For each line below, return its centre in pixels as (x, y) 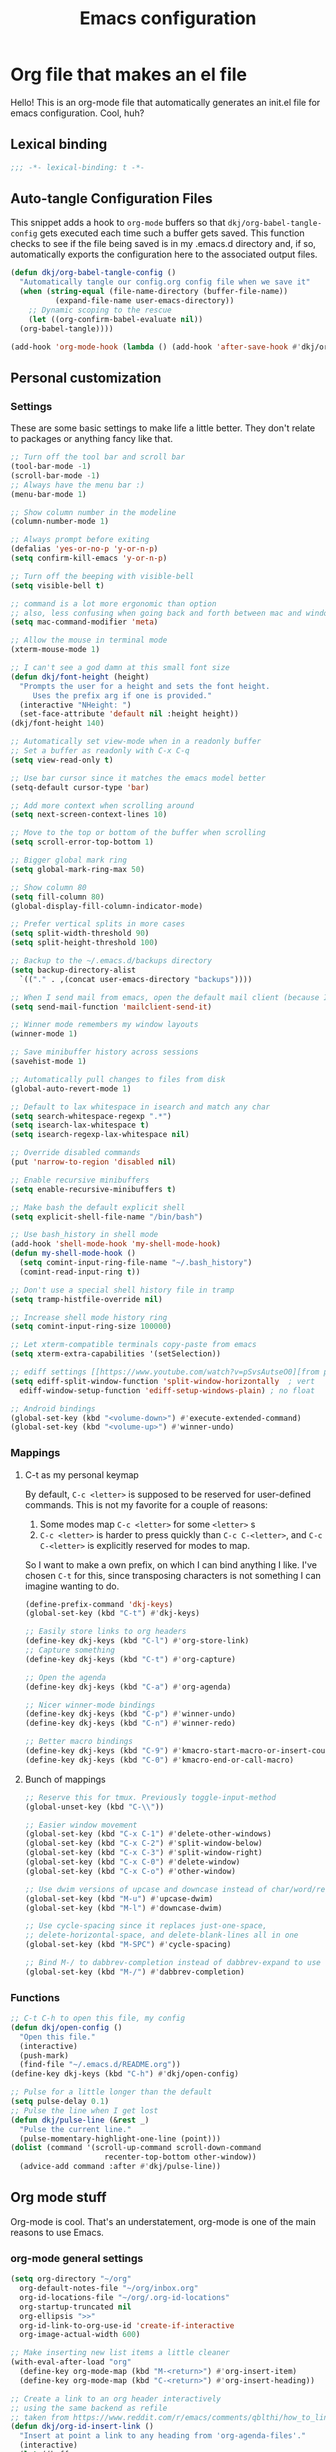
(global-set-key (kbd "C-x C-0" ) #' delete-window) (132, 1862)
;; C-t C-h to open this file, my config (98, 2018)
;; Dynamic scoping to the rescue (100, 310)
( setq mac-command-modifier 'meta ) (84, 622)
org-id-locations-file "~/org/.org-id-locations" (124, 2297)
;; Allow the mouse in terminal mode (89, 640)
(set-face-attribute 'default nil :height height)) (129, 714)
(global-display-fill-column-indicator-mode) (106, 906)
